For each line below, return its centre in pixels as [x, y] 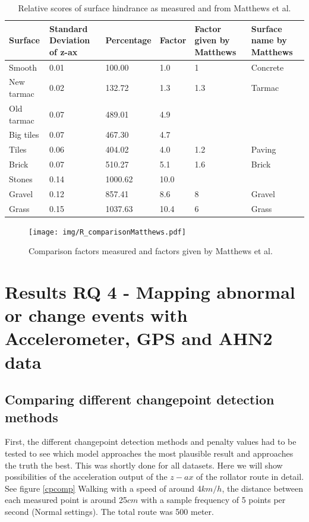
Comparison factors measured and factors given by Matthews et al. [151, 251]
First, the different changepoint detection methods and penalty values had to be [151, 442]
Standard [69, 28]
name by [269, 40]
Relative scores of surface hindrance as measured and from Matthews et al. [154, 8]
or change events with [96, 315]
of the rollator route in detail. [250, 477]
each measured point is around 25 [66, 500]
